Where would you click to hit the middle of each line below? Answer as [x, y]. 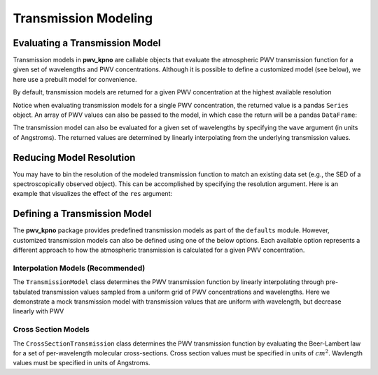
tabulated [27, 292]
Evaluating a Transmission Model [87, 43]
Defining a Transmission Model [82, 214]
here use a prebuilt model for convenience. [75, 79]
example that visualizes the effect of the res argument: [93, 194]
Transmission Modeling [83, 18]
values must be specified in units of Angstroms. [82, 363]
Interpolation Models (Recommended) [79, 268]
